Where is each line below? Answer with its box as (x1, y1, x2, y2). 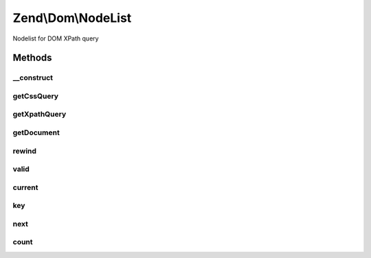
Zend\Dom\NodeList (12, 10, 132, 25)
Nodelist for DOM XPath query (12, 34, 99, 43)
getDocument (12, 128, 60, 137)
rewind (12, 146, 37, 156)
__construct (12, 73, 54, 82)
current (12, 183, 38, 192)
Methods (12, 52, 52, 64)
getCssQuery (12, 91, 58, 101)
